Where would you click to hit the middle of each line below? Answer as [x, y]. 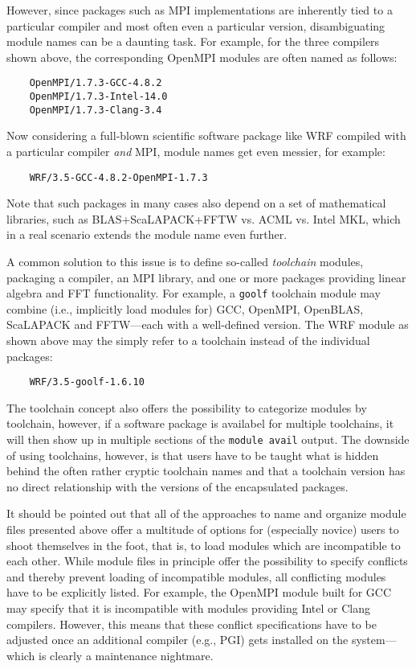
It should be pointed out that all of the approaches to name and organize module [206, 513]
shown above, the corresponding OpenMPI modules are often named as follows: [202, 57]
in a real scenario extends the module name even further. [147, 234]
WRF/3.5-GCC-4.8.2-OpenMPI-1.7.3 [118, 177]
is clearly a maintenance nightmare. [126, 655]
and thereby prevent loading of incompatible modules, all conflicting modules [196, 576]
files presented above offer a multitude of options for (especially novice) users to [203, 529]
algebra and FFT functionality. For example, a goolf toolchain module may [194, 293]
